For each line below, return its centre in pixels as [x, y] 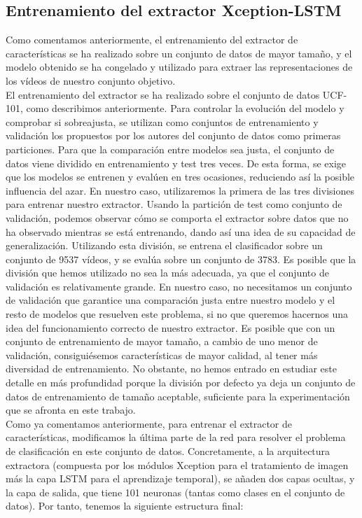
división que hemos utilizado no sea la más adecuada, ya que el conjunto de [167, 273]
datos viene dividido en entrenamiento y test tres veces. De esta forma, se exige [176, 163]
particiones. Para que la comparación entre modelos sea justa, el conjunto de [170, 149]
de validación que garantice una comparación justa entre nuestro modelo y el [170, 300]
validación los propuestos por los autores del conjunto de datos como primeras [173, 135]
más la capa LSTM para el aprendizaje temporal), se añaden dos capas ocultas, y [180, 478]
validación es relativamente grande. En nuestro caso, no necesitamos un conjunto [179, 286]
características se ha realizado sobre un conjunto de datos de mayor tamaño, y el [179, 53]
